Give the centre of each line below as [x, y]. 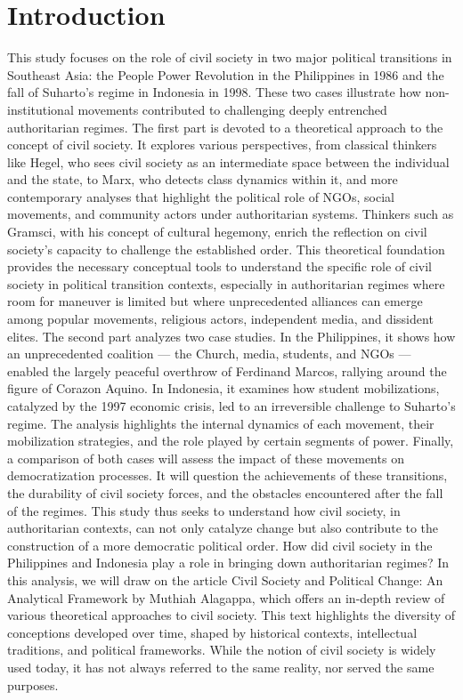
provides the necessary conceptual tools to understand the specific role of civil [219, 266]
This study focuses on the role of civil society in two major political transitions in [230, 57]
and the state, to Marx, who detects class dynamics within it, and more [203, 179]
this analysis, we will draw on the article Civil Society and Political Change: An [225, 579]
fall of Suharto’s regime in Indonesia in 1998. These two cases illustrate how [214, 92]
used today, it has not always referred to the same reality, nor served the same [221, 667]
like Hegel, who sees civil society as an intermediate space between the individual [228, 161]
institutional [41, 109]
